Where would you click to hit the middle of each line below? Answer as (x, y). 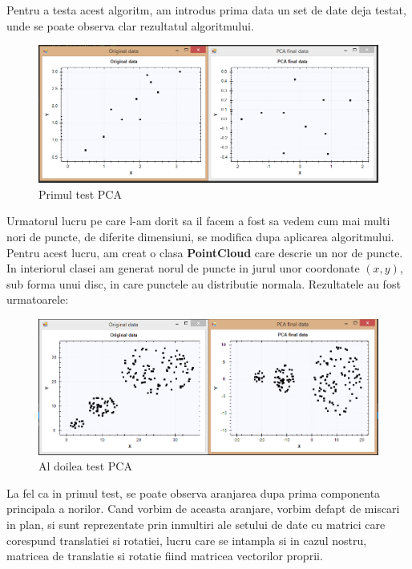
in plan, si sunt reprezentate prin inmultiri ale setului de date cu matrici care (196, 524)
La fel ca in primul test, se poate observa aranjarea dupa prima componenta (194, 492)
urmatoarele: (38, 299)
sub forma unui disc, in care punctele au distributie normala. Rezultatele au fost (204, 283)
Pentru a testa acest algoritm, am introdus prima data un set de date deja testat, (206, 10)
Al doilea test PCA (85, 466)
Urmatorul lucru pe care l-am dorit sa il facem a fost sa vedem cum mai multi (198, 221)
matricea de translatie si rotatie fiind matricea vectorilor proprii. (165, 556)
